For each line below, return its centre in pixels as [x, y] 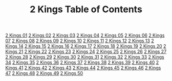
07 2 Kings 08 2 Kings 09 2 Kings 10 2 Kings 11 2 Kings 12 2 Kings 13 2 [80, 41]
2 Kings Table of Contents [86, 9]
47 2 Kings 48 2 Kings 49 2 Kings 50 [44, 73]
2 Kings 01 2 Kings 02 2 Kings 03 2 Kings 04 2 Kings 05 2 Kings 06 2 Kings [85, 35]
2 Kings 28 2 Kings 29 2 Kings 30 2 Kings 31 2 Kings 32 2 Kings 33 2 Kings [85, 57]
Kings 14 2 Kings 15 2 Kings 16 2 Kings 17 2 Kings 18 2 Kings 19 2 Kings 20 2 [86, 46]
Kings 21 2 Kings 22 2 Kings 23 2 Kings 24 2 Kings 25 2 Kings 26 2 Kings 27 [86, 51]
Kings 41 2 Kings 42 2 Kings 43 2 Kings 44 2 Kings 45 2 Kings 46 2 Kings [83, 68]
